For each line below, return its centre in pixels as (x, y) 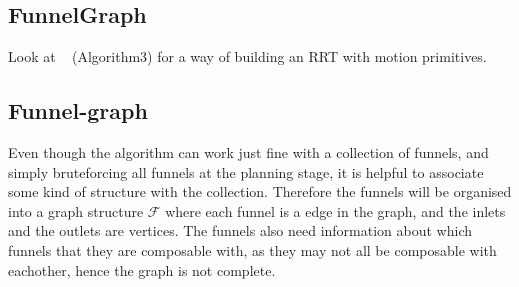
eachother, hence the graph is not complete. (142, 269)
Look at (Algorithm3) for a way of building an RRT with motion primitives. (247, 56)
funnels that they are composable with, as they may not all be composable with (252, 249)
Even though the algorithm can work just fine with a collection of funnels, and (248, 152)
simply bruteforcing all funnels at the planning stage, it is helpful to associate (246, 171)
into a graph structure (76, 210)
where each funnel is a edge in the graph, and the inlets (335, 210)
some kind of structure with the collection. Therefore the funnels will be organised (260, 191)
